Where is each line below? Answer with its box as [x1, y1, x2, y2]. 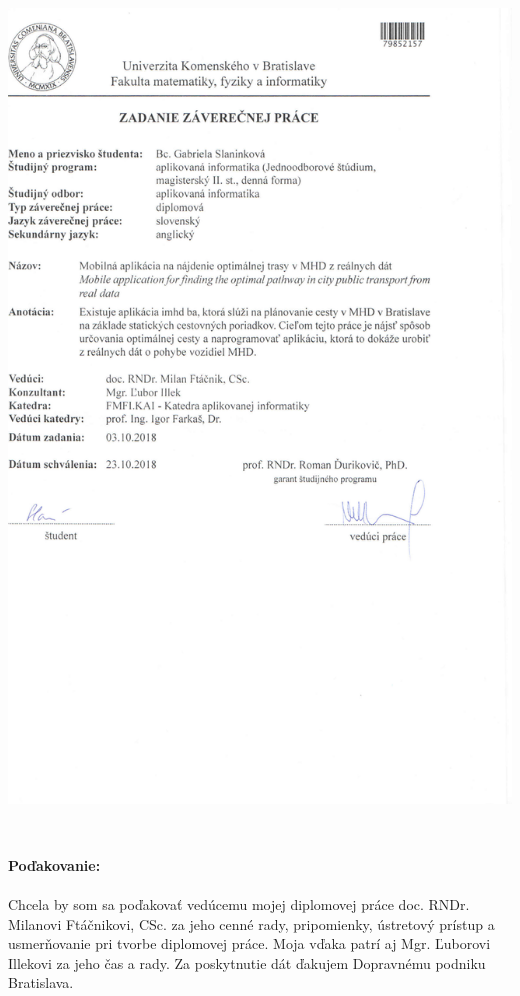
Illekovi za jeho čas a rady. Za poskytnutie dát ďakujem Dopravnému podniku [8, 952, 486, 973]
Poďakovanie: [8, 854, 101, 875]
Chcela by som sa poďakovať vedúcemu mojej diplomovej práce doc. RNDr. [8, 894, 470, 915]
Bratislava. [8, 972, 74, 993]
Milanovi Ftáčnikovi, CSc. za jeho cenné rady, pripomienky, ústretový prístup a [8, 913, 495, 934]
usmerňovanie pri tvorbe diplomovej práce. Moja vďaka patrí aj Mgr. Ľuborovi [8, 933, 491, 954]
